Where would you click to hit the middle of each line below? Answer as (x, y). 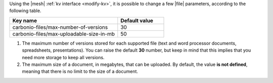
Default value (137, 20)
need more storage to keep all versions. (63, 57)
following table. (25, 11)
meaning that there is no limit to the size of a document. (80, 71)
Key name (25, 20)
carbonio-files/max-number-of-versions (60, 27)
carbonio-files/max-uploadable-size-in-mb (64, 34)
